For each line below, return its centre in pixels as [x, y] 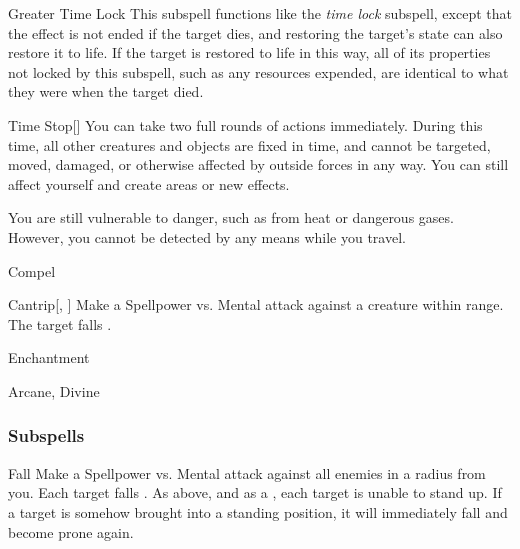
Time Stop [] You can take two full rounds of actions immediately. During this [245, 124]
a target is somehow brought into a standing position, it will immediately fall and [258, 511]
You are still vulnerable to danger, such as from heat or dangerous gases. [231, 217]
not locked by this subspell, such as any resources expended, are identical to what [258, 71]
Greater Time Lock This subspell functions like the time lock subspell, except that [260, 13]
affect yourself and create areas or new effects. [149, 183]
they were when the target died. [106, 91]
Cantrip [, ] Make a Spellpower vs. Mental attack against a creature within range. [256, 304]
